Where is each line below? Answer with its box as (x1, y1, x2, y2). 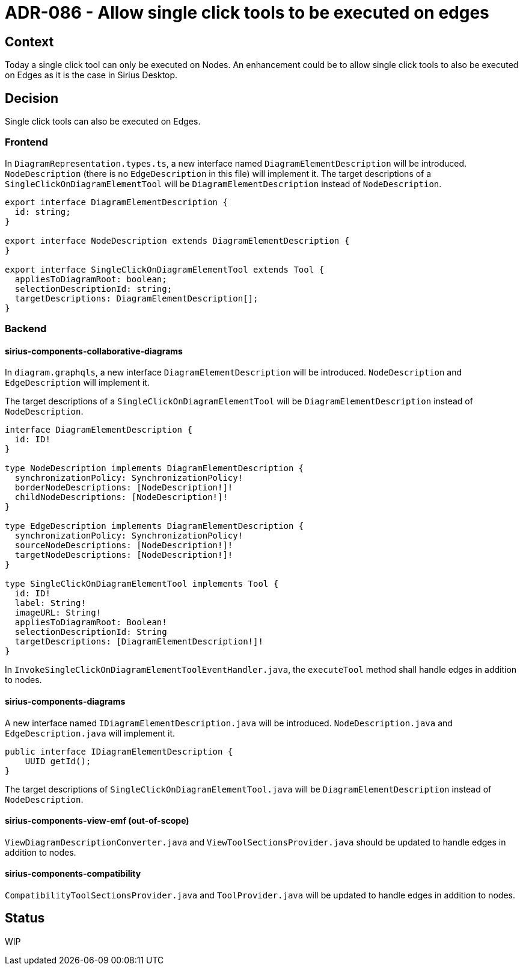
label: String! (14, 598, 86, 608)
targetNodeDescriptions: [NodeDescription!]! (14, 550, 233, 560)
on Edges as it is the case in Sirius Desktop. (5, 70, 178, 81)
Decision (5, 90, 59, 106)
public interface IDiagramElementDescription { (5, 746, 233, 756)
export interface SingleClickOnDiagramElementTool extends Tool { (5, 264, 325, 274)
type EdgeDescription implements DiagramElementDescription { (5, 521, 304, 531)
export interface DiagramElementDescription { (5, 197, 228, 207)
